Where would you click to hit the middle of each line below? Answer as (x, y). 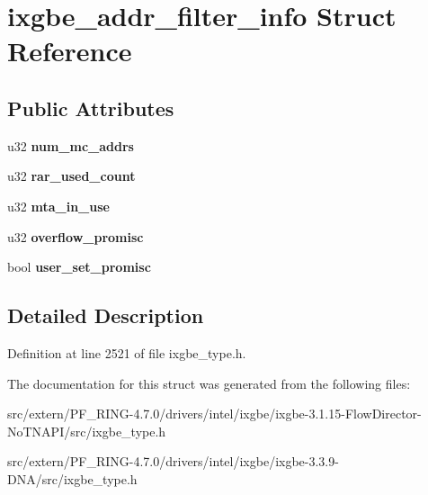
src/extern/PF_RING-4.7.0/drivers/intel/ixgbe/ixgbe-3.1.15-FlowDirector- (214, 414)
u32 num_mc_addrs (71, 145)
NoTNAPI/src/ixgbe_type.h (87, 431)
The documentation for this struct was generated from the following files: (209, 383)
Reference (70, 51)
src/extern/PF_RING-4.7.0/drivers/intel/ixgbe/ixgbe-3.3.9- (173, 461)
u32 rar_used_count (71, 176)
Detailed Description (106, 315)
